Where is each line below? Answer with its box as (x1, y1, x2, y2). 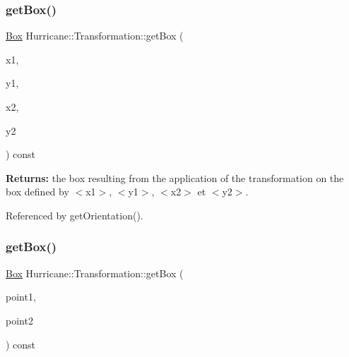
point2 (6, 313, 33, 327)
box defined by (6, 184, 69, 199)
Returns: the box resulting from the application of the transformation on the (6, 170, 344, 185)
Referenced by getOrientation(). (6, 207, 143, 222)
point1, (6, 289, 36, 304)
